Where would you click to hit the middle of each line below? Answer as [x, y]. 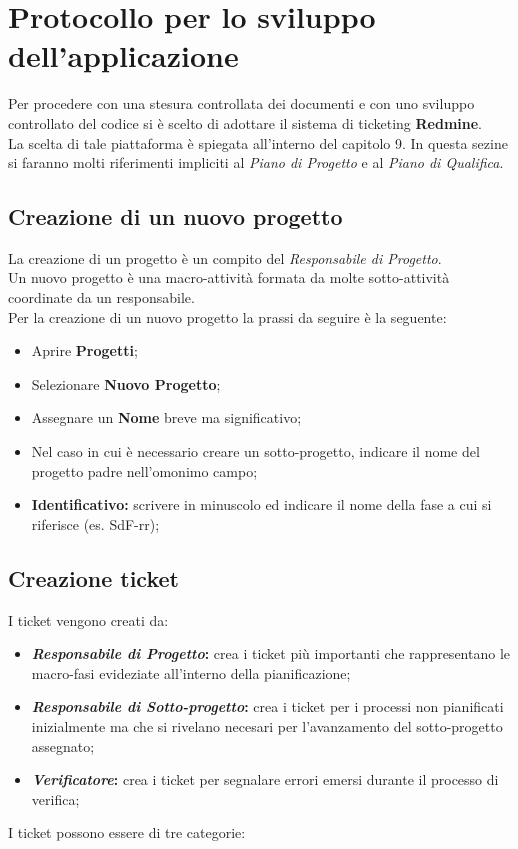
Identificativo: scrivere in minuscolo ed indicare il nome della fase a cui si [261, 504]
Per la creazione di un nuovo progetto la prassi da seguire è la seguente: [227, 316]
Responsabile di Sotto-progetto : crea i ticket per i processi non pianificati [267, 706]
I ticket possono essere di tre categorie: [127, 832]
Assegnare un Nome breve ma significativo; [166, 417]
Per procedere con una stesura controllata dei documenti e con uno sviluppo [241, 103]
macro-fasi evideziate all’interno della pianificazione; [191, 672]
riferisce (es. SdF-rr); [95, 523]
